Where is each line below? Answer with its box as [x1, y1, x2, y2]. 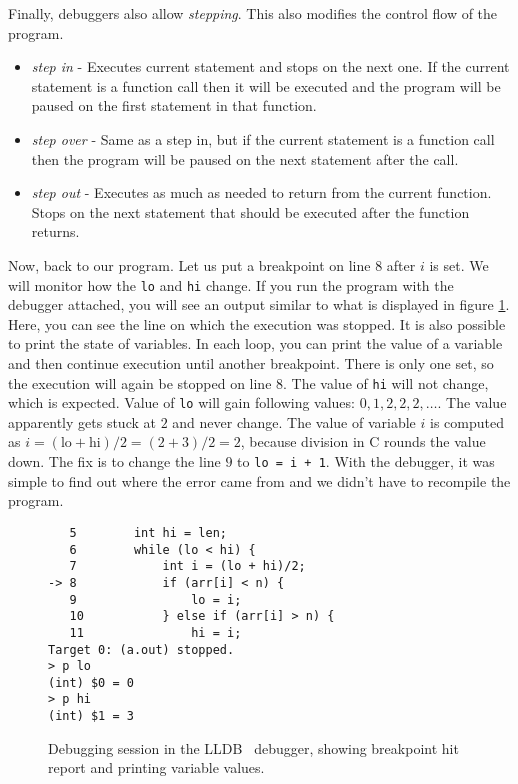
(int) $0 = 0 [48, 675, 134, 690]
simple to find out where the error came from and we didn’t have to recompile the [8, 470, 511, 491]
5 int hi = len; [69, 525, 227, 540]
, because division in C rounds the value [240, 431, 486, 452]
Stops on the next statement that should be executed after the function [31, 201, 470, 222]
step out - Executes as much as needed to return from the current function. [31, 182, 492, 203]
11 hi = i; [69, 625, 242, 640]
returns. [31, 221, 80, 242]
